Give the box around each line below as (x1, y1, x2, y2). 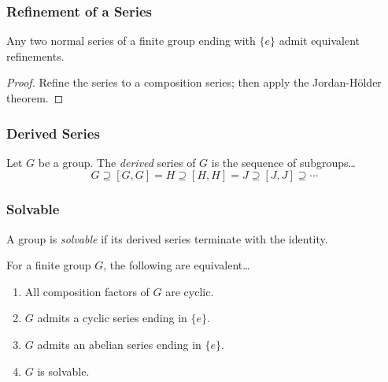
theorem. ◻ (6, 90, 64, 106)
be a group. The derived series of (38, 154, 196, 170)
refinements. (6, 47, 65, 64)
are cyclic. (165, 283, 214, 299)
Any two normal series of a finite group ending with (6, 32, 256, 49)
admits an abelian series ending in (37, 336, 201, 352)
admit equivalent (279, 32, 360, 49)
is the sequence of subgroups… (211, 154, 356, 170)
